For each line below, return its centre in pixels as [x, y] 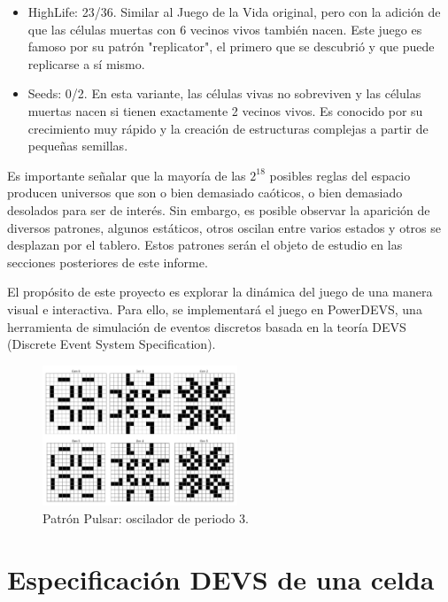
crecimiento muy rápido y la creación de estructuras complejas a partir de [228, 128]
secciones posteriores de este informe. [108, 262]
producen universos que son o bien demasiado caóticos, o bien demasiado [205, 193]
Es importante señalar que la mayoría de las [127, 175]
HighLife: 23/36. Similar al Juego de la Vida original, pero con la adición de [234, 12]
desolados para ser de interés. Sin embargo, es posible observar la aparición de [219, 209]
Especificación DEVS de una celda [221, 579]
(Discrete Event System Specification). [112, 344]
